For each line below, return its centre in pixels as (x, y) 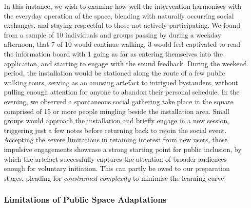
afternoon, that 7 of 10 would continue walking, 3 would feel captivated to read (122, 44)
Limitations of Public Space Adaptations (85, 199)
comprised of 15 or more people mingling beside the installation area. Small (117, 111)
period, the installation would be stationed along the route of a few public (115, 73)
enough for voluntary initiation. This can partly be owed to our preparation (117, 168)
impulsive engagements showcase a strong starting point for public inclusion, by (123, 149)
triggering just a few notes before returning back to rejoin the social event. (115, 130)
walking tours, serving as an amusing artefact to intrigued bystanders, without (121, 82)
